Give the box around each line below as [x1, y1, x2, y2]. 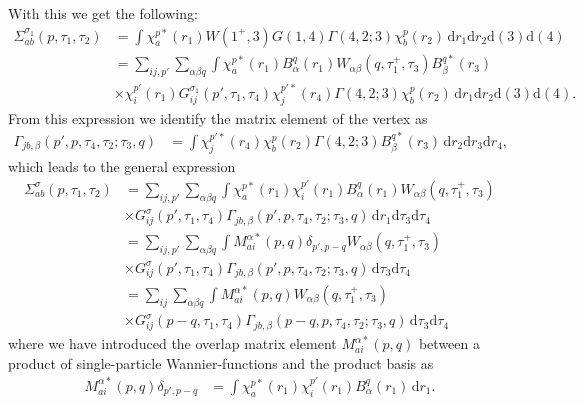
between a [418, 333, 480, 354]
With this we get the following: [8, 3, 198, 23]
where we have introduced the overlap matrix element [8, 333, 337, 354]
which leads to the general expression [8, 155, 236, 176]
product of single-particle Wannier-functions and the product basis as [8, 352, 434, 373]
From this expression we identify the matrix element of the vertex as [8, 107, 428, 128]
